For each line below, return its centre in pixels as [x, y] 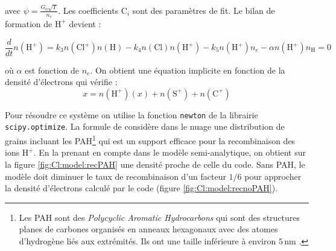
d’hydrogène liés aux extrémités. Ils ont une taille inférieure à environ [147, 240]
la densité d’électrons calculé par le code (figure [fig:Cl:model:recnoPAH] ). [141, 188]
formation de [29, 23]
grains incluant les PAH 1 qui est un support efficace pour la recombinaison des [150, 140]
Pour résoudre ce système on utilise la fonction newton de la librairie [132, 114]
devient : [85, 23]
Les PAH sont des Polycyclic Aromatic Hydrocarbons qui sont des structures [160, 217]
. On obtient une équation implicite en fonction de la [188, 70]
